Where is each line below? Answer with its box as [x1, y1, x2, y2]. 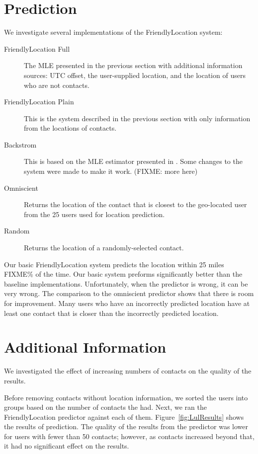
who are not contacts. [24, 79, 89, 90]
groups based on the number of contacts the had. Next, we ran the [4, 402, 207, 412]
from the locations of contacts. [24, 123, 117, 133]
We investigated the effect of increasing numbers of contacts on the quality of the [4, 366, 252, 376]
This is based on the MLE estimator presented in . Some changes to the [24, 156, 243, 166]
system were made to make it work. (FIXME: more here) [24, 166, 198, 176]
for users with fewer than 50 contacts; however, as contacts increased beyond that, [4, 431, 255, 441]
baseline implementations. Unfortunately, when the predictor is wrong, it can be [4, 278, 248, 289]
